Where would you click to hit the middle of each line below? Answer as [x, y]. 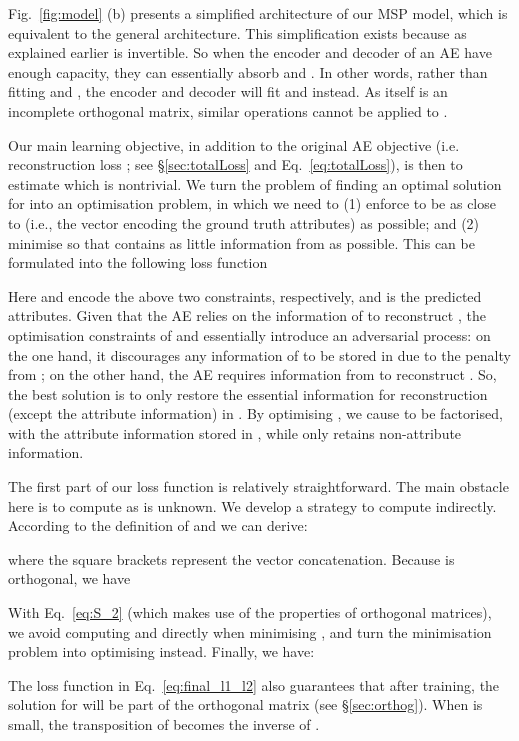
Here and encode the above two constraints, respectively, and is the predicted [245, 295]
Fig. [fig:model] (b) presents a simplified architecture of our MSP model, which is [258, 13]
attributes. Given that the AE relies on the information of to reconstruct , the [247, 315]
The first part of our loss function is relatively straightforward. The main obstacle [258, 486]
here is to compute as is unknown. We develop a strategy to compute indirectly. [252, 505]
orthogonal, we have [69, 578]
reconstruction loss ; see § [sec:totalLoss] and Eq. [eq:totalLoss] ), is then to [235, 164]
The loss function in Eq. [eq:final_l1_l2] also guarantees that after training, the [254, 684]
